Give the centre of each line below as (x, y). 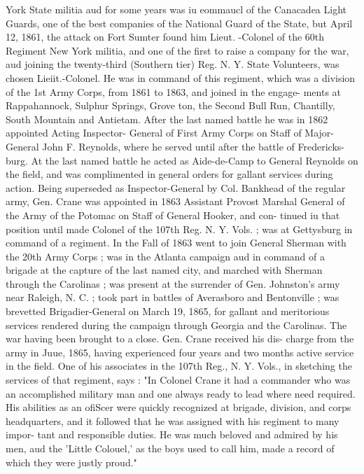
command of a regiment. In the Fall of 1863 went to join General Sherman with (176, 243)
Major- (319, 133)
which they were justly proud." (71, 462)
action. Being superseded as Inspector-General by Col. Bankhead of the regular (176, 187)
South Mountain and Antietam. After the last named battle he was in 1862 (167, 119)
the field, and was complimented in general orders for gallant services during (169, 174)
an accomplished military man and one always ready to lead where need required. (181, 393)
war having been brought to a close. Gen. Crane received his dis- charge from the (180, 339)
